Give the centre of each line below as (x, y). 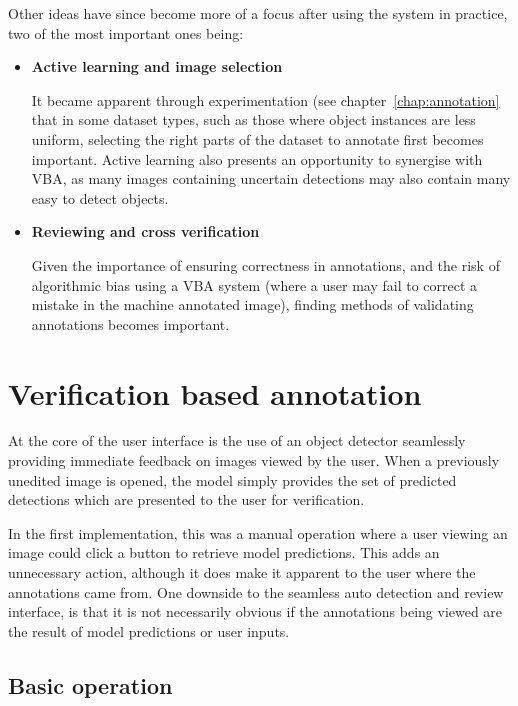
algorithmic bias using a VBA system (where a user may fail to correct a (254, 284)
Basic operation (90, 684)
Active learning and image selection (157, 66)
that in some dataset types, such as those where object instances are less (253, 119)
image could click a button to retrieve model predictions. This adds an (224, 552)
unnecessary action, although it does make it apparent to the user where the (242, 572)
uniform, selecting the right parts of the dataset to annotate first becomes (257, 138)
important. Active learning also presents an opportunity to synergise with (257, 158)
